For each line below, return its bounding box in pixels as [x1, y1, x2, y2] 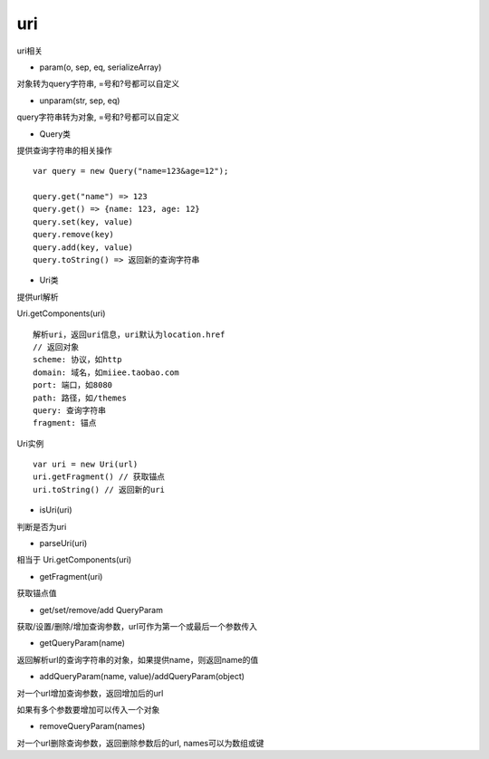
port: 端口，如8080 [33, 380, 113, 390]
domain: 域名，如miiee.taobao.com [33, 367, 180, 378]
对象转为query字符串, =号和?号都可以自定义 [16, 78, 180, 90]
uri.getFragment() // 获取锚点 [33, 472, 166, 482]
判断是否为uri [16, 521, 67, 532]
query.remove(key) [33, 229, 115, 240]
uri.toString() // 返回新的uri [33, 485, 166, 495]
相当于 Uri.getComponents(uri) [16, 554, 132, 565]
